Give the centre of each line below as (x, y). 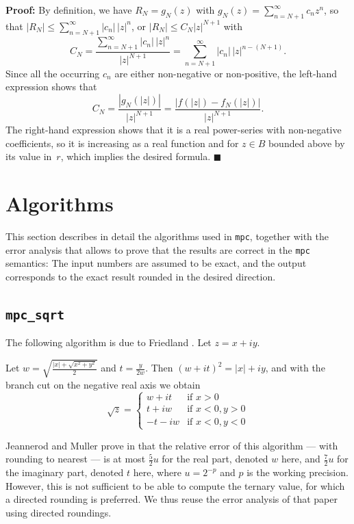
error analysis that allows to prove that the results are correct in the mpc (158, 249)
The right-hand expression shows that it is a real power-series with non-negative (174, 130)
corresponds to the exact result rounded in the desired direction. (141, 277)
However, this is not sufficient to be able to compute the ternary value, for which (175, 485)
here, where (157, 472)
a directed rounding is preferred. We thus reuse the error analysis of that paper (172, 499)
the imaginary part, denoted (65, 472)
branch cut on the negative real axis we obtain (103, 384)
